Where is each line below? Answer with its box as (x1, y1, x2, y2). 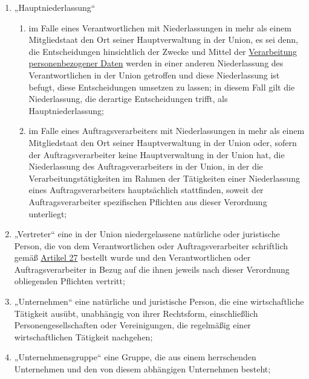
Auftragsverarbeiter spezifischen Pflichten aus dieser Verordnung (28, 195, 267, 208)
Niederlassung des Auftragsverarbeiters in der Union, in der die (28, 160, 263, 173)
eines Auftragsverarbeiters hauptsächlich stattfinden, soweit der (28, 183, 264, 196)
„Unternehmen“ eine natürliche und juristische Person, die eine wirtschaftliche (14, 295, 304, 308)
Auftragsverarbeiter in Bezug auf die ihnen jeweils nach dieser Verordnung (14, 263, 290, 275)
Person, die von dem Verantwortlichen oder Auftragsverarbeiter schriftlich (14, 239, 288, 252)
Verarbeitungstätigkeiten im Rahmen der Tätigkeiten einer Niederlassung (28, 171, 300, 184)
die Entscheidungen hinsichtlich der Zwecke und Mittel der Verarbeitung (28, 45, 298, 57)
